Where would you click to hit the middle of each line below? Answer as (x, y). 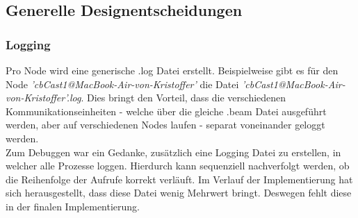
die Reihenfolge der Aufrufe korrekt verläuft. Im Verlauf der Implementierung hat (179, 179)
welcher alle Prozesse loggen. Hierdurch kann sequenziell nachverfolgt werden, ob (178, 166)
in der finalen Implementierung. (73, 206)
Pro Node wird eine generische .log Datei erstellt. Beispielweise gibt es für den (172, 70)
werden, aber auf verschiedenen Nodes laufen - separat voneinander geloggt (165, 125)
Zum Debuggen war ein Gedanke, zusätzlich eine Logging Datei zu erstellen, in (173, 152)
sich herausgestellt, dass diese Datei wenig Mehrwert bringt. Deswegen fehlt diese (179, 193)
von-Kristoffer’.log (43, 98)
